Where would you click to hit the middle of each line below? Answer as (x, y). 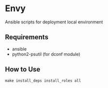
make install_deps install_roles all (43, 81)
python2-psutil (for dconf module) (46, 54)
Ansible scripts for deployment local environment (54, 22)
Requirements (27, 37)
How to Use (23, 69)
